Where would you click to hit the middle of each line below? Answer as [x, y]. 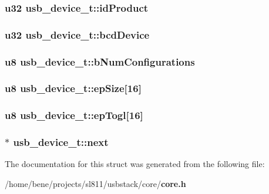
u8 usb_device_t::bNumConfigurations [100, 61]
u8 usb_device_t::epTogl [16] [74, 115]
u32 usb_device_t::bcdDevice [77, 34]
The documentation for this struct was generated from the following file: [135, 164]
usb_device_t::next [61, 142]
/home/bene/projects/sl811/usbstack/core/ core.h [95, 184]
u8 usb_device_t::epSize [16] [73, 88]
